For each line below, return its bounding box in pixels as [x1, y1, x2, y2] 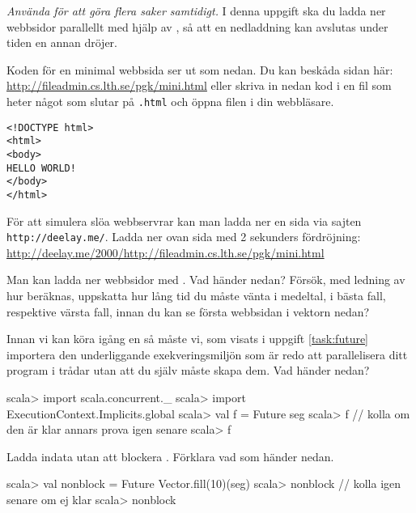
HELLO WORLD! [6, 162, 76, 174]
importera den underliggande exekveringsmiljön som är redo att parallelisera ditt [6, 346, 408, 362]
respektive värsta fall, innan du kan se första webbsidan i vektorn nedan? [6, 303, 370, 320]
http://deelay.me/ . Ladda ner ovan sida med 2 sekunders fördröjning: [6, 228, 361, 245]
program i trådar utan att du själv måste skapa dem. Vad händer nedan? [6, 362, 370, 379]
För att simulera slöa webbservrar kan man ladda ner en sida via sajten [6, 212, 362, 229]
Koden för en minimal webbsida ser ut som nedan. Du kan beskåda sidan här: [6, 61, 393, 78]
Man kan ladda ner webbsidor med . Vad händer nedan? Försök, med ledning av [6, 271, 405, 288]
